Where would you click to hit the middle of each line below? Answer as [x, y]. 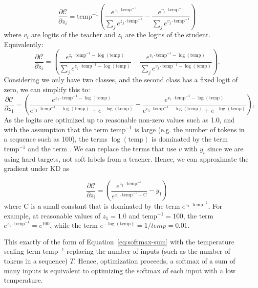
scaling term [22, 251]
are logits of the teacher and [74, 34]
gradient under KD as [37, 168]
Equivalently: [24, 44]
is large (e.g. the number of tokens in [190, 129]
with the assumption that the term [56, 129]
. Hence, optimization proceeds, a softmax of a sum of [155, 260]
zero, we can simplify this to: [47, 89]
